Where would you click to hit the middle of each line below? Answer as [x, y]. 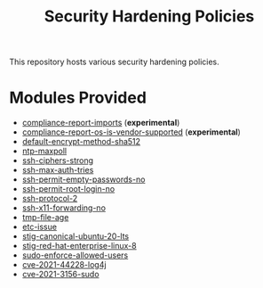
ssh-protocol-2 [50, 199]
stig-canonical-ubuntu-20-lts [76, 236]
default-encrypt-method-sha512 [81, 142]
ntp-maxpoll [44, 151]
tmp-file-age [45, 218]
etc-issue [40, 227]
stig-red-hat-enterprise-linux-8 [79, 246]
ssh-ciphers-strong [58, 160]
